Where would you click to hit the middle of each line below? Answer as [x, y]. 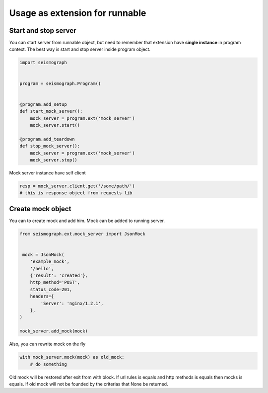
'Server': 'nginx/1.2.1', [72, 303]
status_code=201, [51, 289]
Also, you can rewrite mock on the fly [47, 344]
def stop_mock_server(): [50, 146]
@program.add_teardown [47, 139]
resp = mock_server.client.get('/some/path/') [77, 186]
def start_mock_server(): [51, 111]
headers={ [42, 296]
